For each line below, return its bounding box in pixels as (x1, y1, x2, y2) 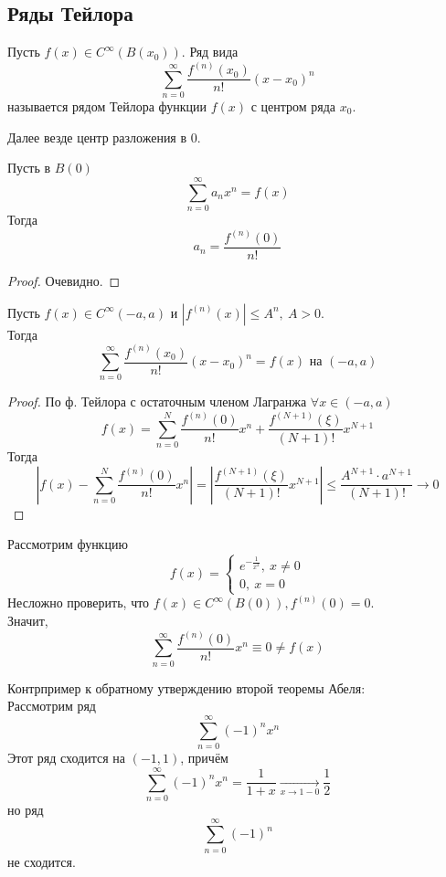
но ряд (7, 799, 44, 819)
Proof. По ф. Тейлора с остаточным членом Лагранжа (7, 392, 307, 411)
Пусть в (7, 158, 51, 177)
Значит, (7, 610, 48, 629)
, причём (180, 748, 228, 767)
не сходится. (7, 851, 76, 871)
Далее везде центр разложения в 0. (7, 127, 201, 146)
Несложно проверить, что (7, 593, 150, 612)
